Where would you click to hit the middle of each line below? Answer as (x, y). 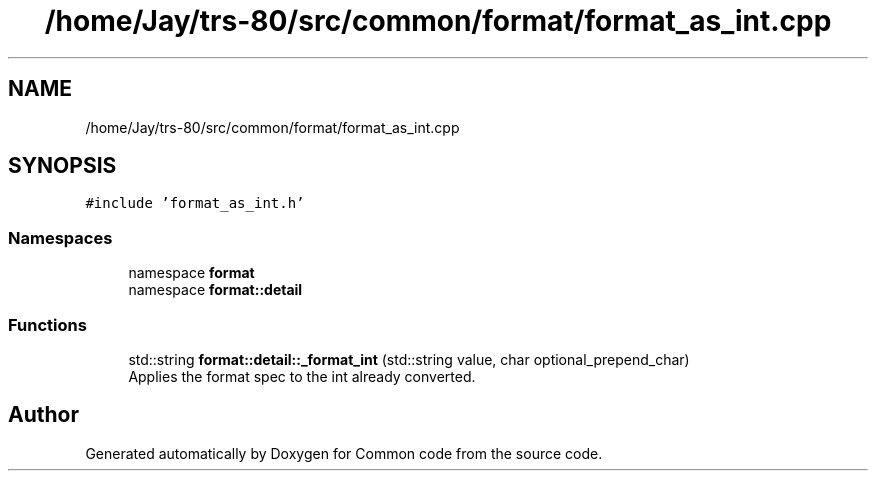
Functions (47, 324)
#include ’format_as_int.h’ (195, 203)
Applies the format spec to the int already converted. (302, 376)
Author (43, 415)
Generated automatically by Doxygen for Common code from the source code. (344, 453)
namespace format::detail (215, 290)
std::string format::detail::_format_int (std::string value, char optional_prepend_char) (409, 359)
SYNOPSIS (62, 166)
